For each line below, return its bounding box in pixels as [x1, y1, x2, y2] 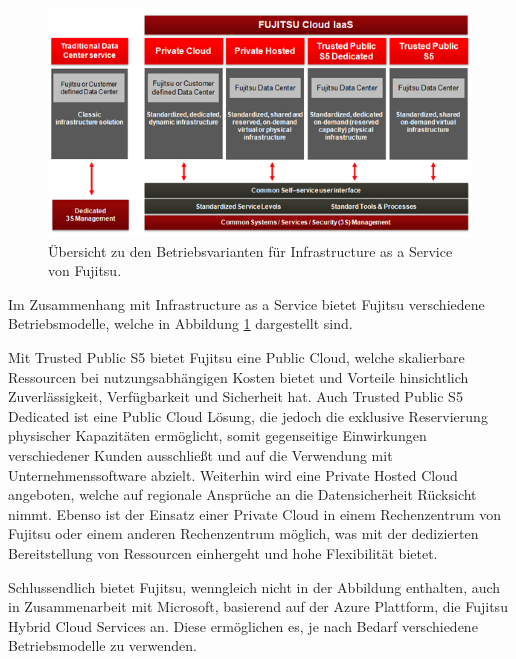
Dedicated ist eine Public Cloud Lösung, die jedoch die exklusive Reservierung [8, 405, 488, 426]
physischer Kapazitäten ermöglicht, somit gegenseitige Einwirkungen [8, 425, 427, 446]
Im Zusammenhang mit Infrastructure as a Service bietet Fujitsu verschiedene [8, 293, 485, 314]
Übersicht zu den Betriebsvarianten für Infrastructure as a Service [48, 240, 453, 261]
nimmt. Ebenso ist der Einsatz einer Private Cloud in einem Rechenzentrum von [8, 503, 502, 524]
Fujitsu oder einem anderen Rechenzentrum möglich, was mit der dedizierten [8, 523, 479, 544]
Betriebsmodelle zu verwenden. [8, 635, 197, 656]
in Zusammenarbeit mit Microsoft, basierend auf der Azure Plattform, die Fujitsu [8, 596, 508, 617]
